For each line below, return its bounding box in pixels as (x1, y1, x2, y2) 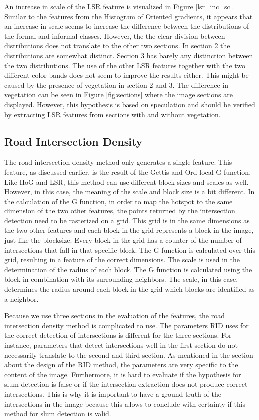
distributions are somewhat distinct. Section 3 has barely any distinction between (4, 50, 253, 60)
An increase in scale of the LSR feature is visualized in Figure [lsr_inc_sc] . (4, 1, 234, 11)
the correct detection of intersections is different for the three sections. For (4, 330, 232, 340)
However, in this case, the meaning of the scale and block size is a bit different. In (4, 186, 255, 197)
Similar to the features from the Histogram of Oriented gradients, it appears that (4, 11, 253, 21)
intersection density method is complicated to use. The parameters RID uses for (4, 320, 249, 330)
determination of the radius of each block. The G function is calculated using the (4, 264, 252, 274)
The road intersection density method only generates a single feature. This (4, 157, 232, 167)
